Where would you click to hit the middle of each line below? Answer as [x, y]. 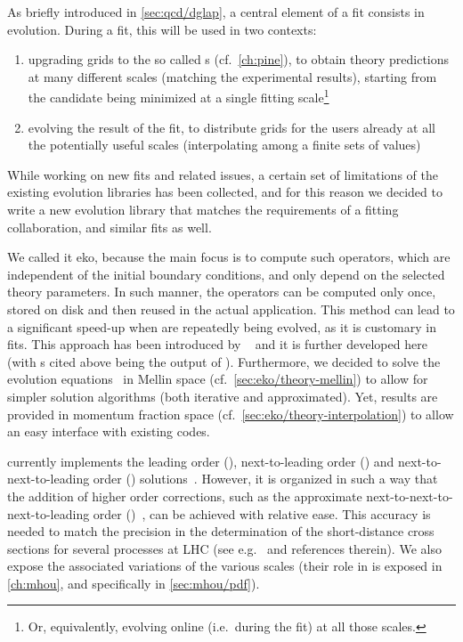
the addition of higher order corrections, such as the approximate [185, 496]
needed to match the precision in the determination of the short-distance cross [221, 531]
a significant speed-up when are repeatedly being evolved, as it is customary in [222, 326]
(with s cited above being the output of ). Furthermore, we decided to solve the [224, 361]
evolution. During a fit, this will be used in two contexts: [162, 29]
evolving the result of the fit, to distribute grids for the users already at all [231, 127]
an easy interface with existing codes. [109, 431]
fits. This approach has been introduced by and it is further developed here [217, 344]
